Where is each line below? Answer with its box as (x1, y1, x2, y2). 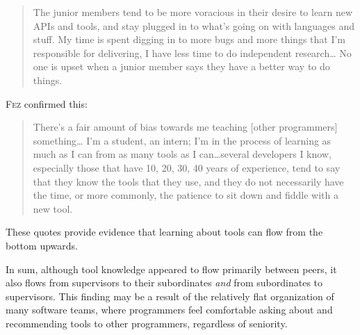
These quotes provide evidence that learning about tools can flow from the (6, 224, 323, 239)
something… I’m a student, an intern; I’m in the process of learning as (33, 133, 332, 147)
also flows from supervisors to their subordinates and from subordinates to (6, 275, 323, 290)
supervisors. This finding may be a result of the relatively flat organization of (6, 288, 334, 303)
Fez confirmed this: (6, 96, 88, 111)
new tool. (33, 201, 73, 215)
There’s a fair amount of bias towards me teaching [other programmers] (33, 120, 338, 134)
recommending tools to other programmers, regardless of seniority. (6, 316, 288, 330)
